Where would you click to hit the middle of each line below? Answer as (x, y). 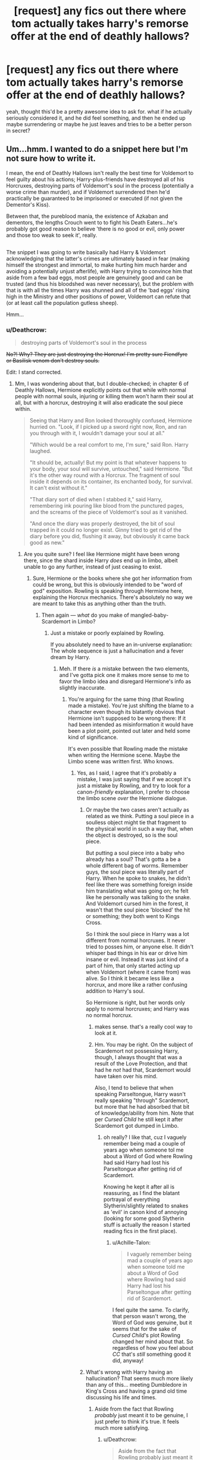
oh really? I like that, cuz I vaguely (145, 1137)
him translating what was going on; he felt (137, 891)
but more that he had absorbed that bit (142, 1107)
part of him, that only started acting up (133, 966)
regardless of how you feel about (153, 1348)
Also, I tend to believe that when (134, 1088)
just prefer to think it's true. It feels (137, 1422)
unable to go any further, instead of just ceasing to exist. (93, 567)
